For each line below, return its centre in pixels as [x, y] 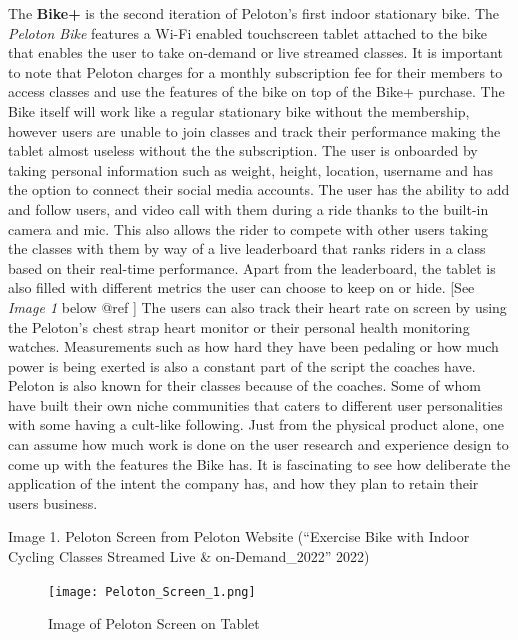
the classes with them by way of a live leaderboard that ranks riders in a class [247, 248]
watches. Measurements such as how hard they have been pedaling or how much [253, 346]
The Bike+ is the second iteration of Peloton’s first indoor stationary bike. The [254, 13]
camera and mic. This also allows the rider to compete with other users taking [248, 228]
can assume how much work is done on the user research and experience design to [258, 444]
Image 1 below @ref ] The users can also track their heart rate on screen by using [257, 306]
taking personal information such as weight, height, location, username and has [251, 169]
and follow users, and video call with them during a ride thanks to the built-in [248, 208]
